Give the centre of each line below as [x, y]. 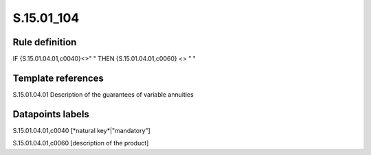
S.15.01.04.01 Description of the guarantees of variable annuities [103, 94]
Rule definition [45, 42]
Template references [58, 78]
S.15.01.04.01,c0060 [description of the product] [81, 143]
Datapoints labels [51, 114]
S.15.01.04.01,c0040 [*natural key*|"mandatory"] [81, 130]
